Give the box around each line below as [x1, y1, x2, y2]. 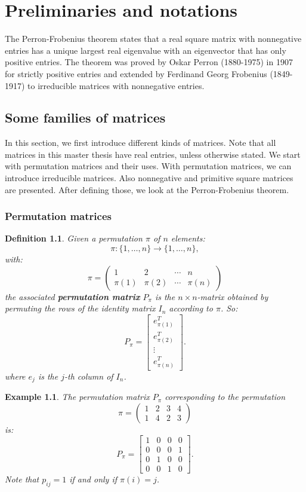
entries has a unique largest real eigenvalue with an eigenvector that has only [5, 44, 286, 56]
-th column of [64, 369, 113, 382]
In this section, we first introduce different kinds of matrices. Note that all [5, 136, 276, 149]
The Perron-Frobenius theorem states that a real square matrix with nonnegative [5, 32, 302, 45]
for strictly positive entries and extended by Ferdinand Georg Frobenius [5, 67, 267, 80]
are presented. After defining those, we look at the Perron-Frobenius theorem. [5, 183, 289, 195]
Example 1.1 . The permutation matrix [5, 390, 150, 403]
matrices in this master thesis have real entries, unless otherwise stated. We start [5, 148, 301, 160]
